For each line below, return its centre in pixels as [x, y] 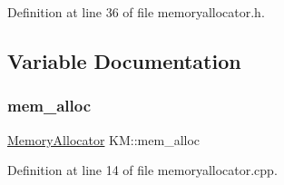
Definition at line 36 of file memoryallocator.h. [136, 12]
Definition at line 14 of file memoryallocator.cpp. [142, 170]
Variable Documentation [124, 60]
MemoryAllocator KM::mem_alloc [104, 139]
